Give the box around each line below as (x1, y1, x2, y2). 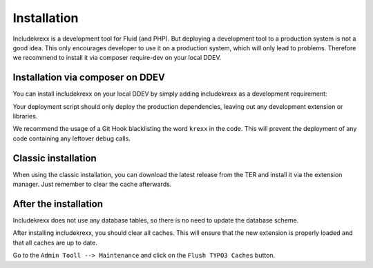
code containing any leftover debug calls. (12, 134, 131, 143)
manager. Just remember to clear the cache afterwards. (12, 180, 172, 189)
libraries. (12, 112, 38, 121)
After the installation (12, 198, 104, 209)
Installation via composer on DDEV (12, 72, 166, 83)
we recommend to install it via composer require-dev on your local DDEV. (12, 54, 222, 62)
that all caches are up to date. (12, 238, 98, 247)
